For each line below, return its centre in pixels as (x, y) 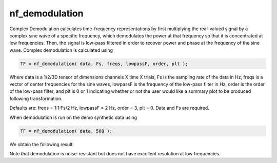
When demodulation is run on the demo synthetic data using (73, 117)
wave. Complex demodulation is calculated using (61, 50)
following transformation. (36, 98)
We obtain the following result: (42, 144)
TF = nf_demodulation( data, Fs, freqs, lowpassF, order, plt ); (104, 64)
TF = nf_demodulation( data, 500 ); (66, 131)
